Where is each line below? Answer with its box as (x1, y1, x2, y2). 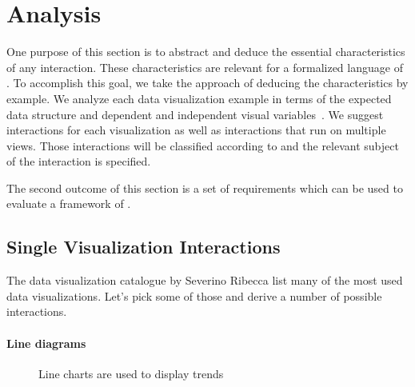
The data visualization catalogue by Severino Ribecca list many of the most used (6, 272, 403, 289)
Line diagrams (6, 334, 86, 351)
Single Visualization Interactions (6, 234, 281, 259)
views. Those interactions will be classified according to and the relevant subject (6, 137, 399, 154)
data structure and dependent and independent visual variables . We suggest (6, 106, 384, 122)
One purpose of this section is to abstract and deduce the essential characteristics (6, 43, 405, 60)
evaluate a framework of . (6, 195, 131, 212)
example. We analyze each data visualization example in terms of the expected (6, 90, 392, 106)
